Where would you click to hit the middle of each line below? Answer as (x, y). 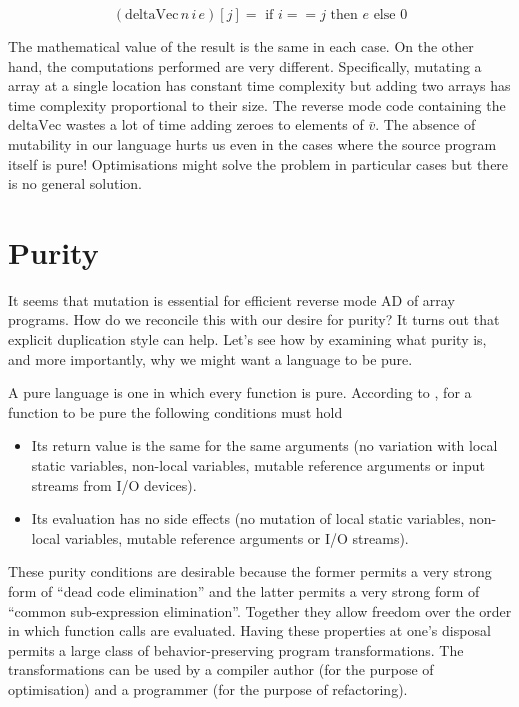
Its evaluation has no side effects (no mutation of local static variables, (248, 518)
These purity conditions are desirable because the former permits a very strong (250, 571)
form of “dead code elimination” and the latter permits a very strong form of (244, 591)
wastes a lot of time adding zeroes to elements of (214, 124)
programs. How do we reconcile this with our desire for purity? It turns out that (254, 319)
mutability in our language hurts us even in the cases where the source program (252, 143)
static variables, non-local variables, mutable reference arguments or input (258, 465)
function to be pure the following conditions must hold (175, 411)
